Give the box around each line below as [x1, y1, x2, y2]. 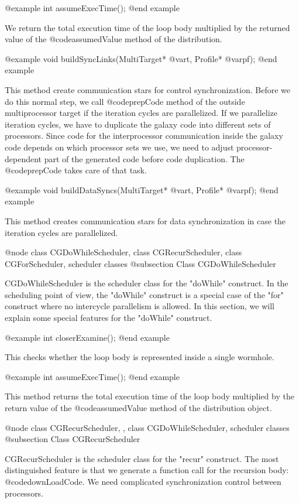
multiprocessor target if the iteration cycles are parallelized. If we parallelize [5, 107, 277, 119]
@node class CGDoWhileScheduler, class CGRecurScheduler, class [5, 246, 242, 258]
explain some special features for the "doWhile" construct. [5, 312, 212, 324]
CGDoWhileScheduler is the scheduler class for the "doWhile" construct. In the [5, 277, 288, 289]
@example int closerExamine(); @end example [5, 331, 170, 343]
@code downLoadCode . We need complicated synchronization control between [5, 475, 281, 487]
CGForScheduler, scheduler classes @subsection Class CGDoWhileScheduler [5, 257, 276, 269]
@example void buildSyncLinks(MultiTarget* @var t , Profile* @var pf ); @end [5, 52, 277, 64]
